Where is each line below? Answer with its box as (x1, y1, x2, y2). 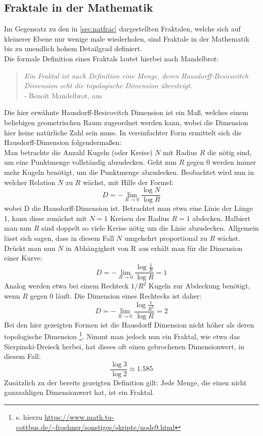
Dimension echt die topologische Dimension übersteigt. (24, 80, 193, 91)
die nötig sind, (207, 147, 252, 157)
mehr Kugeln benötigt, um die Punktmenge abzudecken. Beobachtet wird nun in (4, 166, 254, 177)
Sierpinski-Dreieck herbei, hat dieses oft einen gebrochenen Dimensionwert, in (4, 341, 244, 351)
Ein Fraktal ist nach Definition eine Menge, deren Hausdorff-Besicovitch (24, 70, 249, 81)
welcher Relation (4, 176, 56, 187)
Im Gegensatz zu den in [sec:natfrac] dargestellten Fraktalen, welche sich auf (4, 23, 241, 34)
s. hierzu (16, 412, 42, 422)
